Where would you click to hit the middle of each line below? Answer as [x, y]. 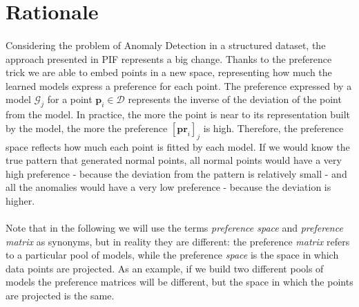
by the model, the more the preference [87, 128]
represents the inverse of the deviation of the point [235, 99]
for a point [70, 99]
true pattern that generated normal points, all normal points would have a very [174, 160]
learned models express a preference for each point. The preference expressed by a [179, 85]
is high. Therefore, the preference [273, 128]
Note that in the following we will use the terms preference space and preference [174, 228]
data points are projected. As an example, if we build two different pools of [165, 268]
